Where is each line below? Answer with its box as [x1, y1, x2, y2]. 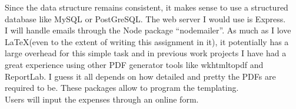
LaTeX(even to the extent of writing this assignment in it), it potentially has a [5, 35, 289, 47]
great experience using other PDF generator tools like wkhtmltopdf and [5, 58, 264, 70]
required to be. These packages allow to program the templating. [5, 81, 239, 94]
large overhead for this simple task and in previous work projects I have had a [5, 47, 287, 59]
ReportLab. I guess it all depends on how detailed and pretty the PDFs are [5, 70, 276, 82]
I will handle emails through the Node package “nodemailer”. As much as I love [5, 24, 291, 36]
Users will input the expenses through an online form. [5, 93, 199, 105]
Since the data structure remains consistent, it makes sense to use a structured [5, 1, 288, 13]
